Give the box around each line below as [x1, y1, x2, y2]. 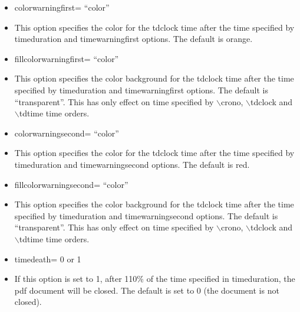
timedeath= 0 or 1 [14, 252, 81, 265]
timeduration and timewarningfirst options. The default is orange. [14, 32, 253, 45]
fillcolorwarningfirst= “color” [14, 52, 119, 64]
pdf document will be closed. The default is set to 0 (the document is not [14, 284, 279, 296]
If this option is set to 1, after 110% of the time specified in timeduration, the [14, 272, 295, 285]
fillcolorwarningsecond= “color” [14, 178, 128, 190]
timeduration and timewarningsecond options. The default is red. [14, 158, 250, 170]
